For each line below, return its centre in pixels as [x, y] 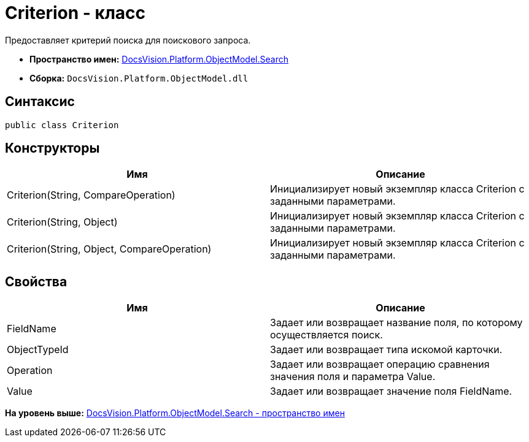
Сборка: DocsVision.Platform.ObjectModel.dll [139, 78]
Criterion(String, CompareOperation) [91, 195]
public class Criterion [62, 125]
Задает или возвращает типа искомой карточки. [386, 350]
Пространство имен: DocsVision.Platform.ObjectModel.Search [159, 59]
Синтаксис [40, 102]
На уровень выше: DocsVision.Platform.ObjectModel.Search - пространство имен [175, 413]
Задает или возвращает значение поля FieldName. [391, 391]
